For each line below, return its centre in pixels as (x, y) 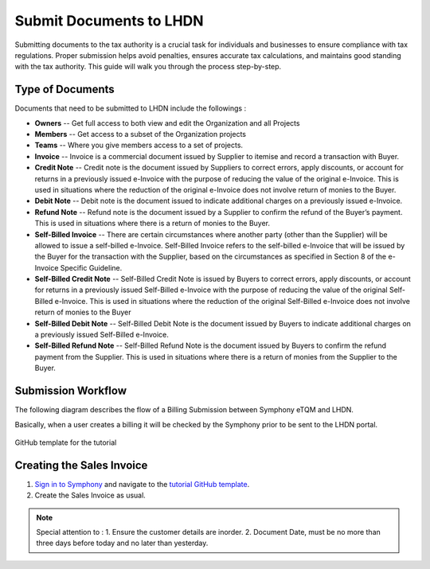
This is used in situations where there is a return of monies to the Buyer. (152, 224)
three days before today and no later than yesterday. (122, 543)
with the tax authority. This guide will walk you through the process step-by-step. (148, 67)
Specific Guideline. (91, 267)
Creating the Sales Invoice (81, 465)
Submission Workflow (71, 391)
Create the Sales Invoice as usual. (90, 495)
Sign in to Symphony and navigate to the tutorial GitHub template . (142, 484)
